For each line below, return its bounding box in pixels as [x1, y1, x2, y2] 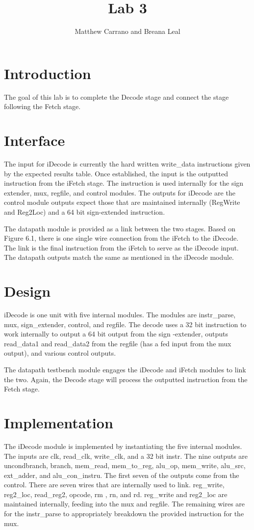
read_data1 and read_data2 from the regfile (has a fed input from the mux [4, 338, 231, 348]
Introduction [4, 63, 91, 83]
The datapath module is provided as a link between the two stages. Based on [4, 223, 235, 233]
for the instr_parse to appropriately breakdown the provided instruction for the [4, 508, 244, 519]
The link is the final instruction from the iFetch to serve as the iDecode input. [4, 242, 239, 252]
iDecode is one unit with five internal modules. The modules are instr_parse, [4, 309, 236, 320]
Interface [4, 130, 65, 150]
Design [4, 281, 51, 301]
